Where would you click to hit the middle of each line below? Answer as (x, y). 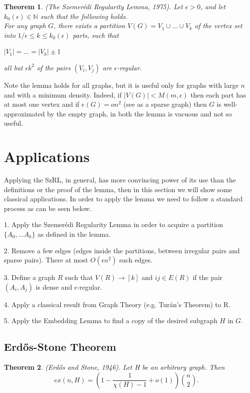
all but (14, 67)
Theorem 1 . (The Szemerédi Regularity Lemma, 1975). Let (93, 6)
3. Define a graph (30, 277)
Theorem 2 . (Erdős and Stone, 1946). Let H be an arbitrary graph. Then (114, 367)
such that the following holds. (84, 16)
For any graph (25, 25)
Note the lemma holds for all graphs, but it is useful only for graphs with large (121, 85)
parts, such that (96, 35)
